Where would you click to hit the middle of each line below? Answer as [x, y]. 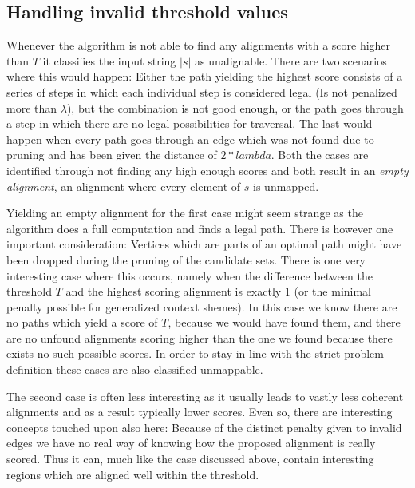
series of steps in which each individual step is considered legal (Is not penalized [202, 91]
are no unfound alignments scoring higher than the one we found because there [200, 337]
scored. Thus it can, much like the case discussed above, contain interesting [190, 459]
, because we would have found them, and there [284, 322]
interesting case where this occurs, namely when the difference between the [190, 275]
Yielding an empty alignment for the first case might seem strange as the [185, 213]
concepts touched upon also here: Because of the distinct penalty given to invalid [204, 427]
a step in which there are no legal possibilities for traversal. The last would [190, 123]
